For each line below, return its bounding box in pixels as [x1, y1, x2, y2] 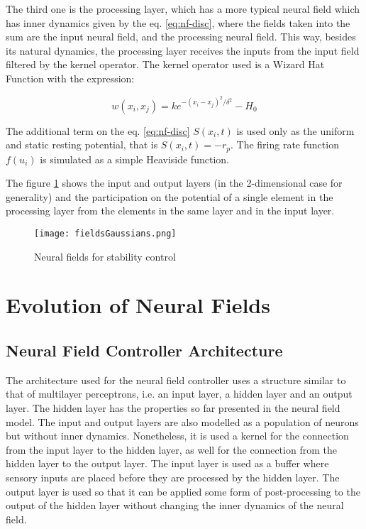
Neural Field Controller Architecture [6, 339, 283, 361]
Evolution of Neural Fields [6, 290, 270, 320]
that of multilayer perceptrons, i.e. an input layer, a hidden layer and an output [6, 386, 353, 401]
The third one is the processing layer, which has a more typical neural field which [6, 1, 360, 16]
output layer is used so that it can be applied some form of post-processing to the [6, 484, 360, 498]
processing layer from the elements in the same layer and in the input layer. [6, 203, 335, 218]
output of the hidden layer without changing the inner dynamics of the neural [6, 498, 344, 513]
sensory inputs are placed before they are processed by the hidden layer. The [6, 470, 340, 485]
